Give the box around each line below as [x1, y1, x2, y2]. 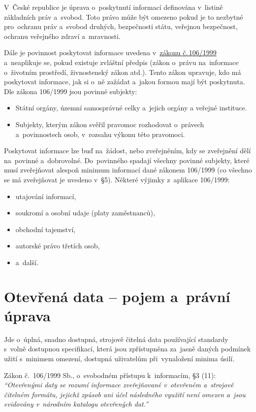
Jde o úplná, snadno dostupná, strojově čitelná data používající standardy [4, 334, 228, 344]
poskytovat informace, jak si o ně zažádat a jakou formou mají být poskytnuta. [4, 76, 245, 87]
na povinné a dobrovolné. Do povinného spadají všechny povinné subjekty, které [4, 155, 250, 165]
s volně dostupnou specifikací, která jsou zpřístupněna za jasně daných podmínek [4, 343, 251, 354]
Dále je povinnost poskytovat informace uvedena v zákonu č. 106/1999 [4, 47, 217, 58]
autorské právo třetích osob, [15, 240, 100, 251]
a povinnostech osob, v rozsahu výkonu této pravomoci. [15, 129, 185, 139]
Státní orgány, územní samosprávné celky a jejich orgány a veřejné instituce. [15, 103, 247, 113]
